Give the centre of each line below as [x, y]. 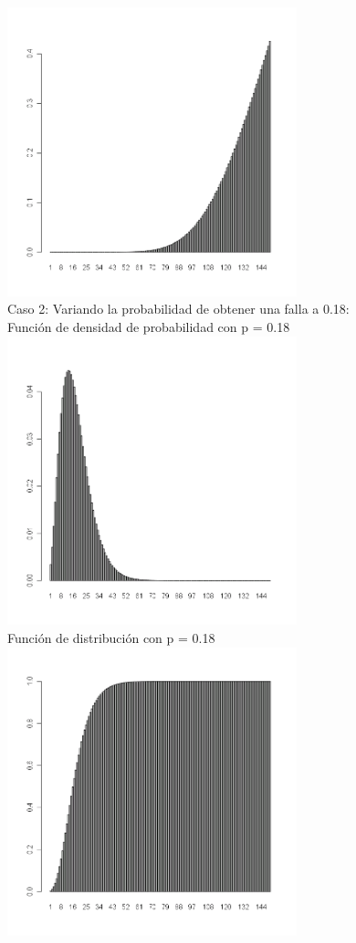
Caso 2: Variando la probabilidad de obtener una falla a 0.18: [178, 309]
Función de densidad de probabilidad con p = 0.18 [149, 326]
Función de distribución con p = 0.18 [111, 637]
